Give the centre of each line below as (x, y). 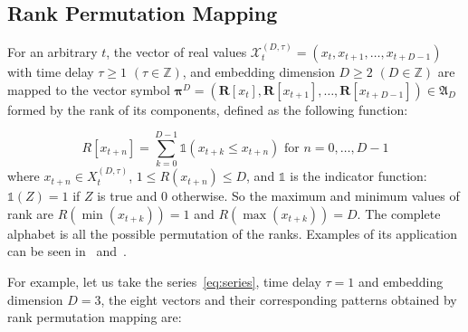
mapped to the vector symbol (89, 89)
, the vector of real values (177, 52)
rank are (31, 213)
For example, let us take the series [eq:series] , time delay (164, 281)
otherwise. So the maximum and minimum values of (315, 196)
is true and (127, 196)
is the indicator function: (358, 176)
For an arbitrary (53, 52)
